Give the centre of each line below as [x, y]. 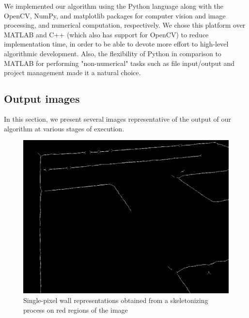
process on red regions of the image [76, 310]
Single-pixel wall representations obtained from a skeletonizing [116, 300]
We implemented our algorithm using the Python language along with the [114, 6]
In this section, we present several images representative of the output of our [117, 119]
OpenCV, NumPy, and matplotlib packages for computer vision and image [115, 15]
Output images [42, 99]
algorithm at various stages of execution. [64, 128]
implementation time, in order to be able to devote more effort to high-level [116, 44]
